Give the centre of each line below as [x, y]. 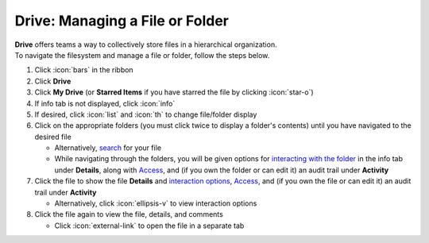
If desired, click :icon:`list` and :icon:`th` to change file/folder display [146, 114]
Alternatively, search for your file [108, 148]
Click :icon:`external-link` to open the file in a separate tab [149, 226]
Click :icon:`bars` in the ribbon [84, 70]
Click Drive [53, 81]
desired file [53, 137]
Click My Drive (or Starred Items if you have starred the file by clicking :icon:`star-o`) [174, 92]
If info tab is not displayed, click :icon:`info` [105, 103]
